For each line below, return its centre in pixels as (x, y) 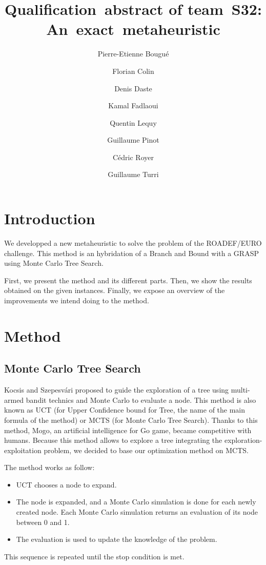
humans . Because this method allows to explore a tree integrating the (113, 440)
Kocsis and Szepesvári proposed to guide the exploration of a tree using (117, 390)
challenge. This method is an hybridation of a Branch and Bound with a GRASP (131, 253)
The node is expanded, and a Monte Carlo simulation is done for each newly (136, 502)
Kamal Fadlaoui (133, 105)
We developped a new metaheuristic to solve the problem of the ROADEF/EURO (133, 243)
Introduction (50, 218)
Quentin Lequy (133, 122)
